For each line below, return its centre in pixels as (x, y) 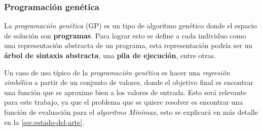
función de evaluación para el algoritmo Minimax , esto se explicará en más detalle (131, 112)
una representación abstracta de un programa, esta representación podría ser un (128, 45)
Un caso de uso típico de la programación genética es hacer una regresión (117, 72)
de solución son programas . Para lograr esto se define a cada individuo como (125, 35)
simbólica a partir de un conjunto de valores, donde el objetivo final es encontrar (129, 82)
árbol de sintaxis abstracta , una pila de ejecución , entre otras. (110, 55)
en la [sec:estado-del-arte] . (44, 122)
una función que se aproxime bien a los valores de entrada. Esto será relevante (125, 92)
